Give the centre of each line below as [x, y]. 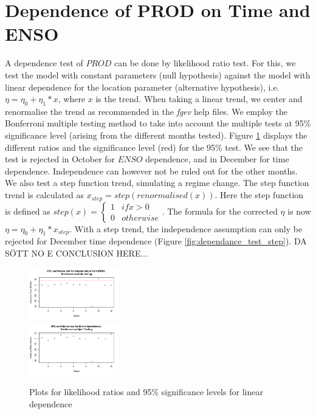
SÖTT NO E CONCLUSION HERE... [77, 253]
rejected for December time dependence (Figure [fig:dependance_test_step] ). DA [156, 241]
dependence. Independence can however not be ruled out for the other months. [151, 171]
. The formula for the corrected [220, 211]
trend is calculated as [45, 195]
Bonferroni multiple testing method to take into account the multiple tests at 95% [158, 123]
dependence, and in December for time [217, 159]
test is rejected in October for [60, 159]
